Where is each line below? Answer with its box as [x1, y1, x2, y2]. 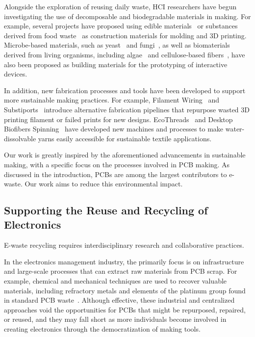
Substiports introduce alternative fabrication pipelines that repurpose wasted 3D [4, 104, 250, 114]
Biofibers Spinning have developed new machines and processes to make [4, 124, 224, 134]
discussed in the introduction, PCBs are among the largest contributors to [4, 169, 227, 179]
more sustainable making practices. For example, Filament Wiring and [4, 95, 220, 105]
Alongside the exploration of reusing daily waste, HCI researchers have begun [4, 1, 237, 11]
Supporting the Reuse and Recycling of [4, 203, 208, 218]
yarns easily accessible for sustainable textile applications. [38, 133, 212, 143]
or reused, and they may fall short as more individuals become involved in [4, 314, 227, 324]
